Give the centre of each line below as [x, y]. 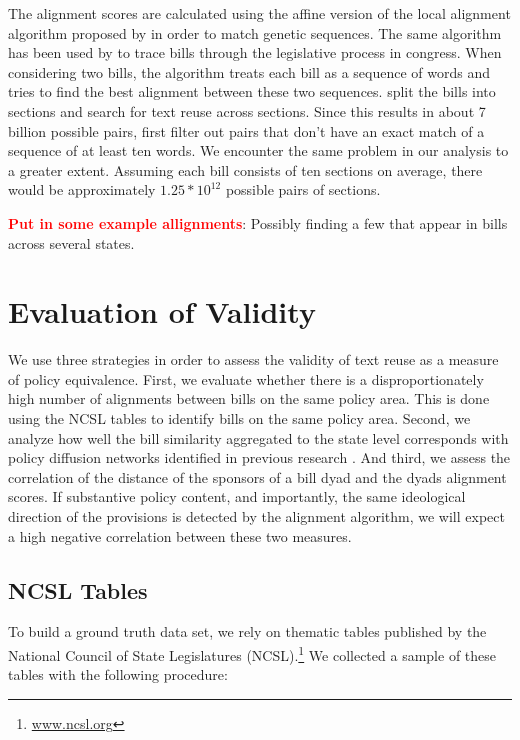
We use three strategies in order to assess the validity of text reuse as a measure [253, 359]
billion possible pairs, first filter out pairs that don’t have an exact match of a [246, 130]
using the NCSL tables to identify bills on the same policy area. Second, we [239, 418]
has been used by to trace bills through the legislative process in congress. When [255, 52]
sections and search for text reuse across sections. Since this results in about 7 [247, 110]
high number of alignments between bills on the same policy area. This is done [249, 398]
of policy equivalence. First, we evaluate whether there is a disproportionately [246, 378]
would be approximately [82, 189]
